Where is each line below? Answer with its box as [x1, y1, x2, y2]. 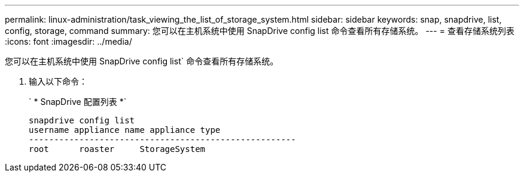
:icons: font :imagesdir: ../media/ [5, 36, 132, 46]
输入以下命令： [29, 76, 87, 86]
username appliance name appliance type [29, 125, 221, 135]
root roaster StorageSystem [29, 144, 206, 154]
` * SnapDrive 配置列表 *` [29, 97, 127, 107]
